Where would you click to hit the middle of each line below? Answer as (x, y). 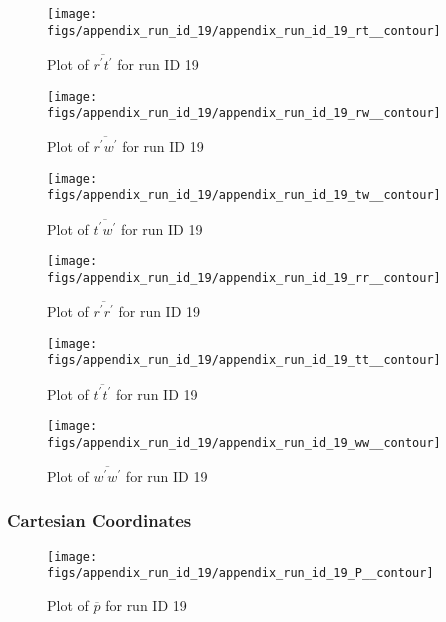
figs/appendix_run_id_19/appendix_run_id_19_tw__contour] (244, 195)
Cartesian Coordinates (99, 520)
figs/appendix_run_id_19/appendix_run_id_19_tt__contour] (244, 360)
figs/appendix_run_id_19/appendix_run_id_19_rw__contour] (244, 113)
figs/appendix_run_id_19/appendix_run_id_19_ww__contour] (244, 442)
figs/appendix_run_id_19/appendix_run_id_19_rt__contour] (244, 30)
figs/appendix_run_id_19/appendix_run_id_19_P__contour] (240, 573)
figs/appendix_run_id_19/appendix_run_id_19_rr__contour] (244, 278)
